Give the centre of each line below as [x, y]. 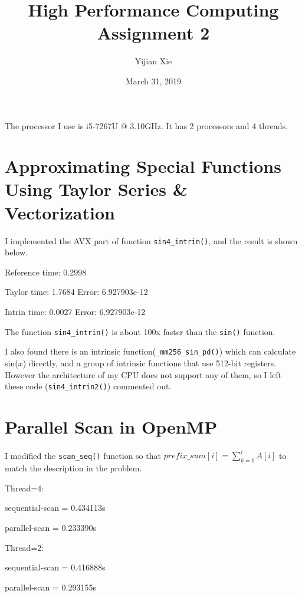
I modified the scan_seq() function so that [83, 455]
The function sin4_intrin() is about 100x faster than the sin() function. [140, 331]
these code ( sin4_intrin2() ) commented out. [88, 386]
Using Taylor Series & [96, 189]
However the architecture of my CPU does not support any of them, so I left [143, 374]
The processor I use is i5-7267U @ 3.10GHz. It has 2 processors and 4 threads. [147, 125]
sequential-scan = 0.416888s [55, 567]
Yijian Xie [153, 61]
